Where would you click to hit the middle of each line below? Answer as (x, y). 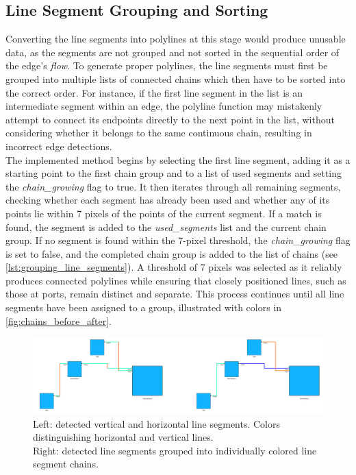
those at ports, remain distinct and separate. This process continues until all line (175, 294)
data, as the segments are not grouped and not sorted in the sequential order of (173, 52)
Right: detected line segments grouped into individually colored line (175, 450)
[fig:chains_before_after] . (59, 320)
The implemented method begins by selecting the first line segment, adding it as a (178, 159)
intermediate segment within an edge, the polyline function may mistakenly (164, 106)
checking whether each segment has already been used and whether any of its (168, 200)
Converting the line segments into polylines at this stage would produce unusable (176, 39)
